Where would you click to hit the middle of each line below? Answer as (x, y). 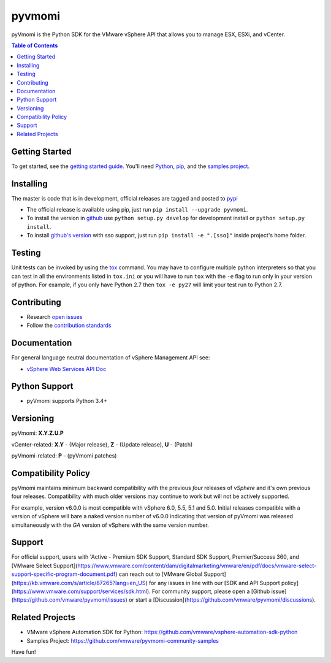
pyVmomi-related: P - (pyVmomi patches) (64, 456)
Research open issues (55, 316)
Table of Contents (35, 45)
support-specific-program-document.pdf (63, 574)
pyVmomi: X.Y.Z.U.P (37, 433)
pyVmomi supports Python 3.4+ (67, 401)
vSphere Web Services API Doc (67, 369)
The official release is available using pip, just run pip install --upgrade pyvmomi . (137, 210)
